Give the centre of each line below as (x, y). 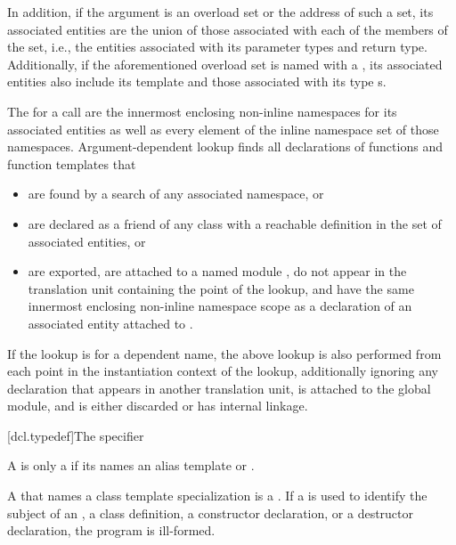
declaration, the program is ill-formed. (111, 530)
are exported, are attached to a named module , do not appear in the (217, 271)
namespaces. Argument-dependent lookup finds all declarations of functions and (225, 146)
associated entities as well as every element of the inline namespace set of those (223, 129)
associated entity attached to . (110, 323)
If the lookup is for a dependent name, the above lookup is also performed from (224, 353)
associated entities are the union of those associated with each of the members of (228, 29)
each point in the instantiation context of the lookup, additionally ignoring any (223, 371)
